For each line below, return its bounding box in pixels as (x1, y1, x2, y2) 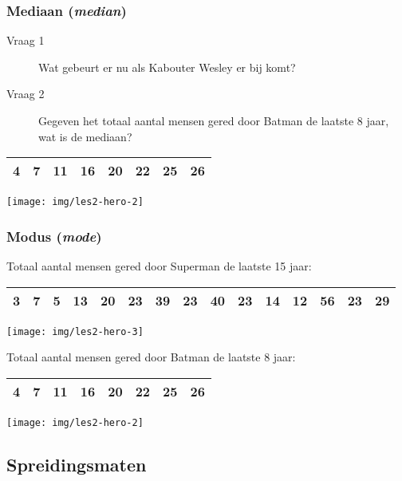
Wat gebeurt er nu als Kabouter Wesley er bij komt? (38, 58, 296, 75)
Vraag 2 (6, 85, 45, 102)
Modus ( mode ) (6, 226, 102, 246)
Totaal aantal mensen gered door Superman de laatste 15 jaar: (6, 258, 312, 274)
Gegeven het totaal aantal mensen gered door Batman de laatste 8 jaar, (38, 112, 389, 128)
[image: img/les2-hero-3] (6, 325, 144, 337)
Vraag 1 (6, 32, 45, 49)
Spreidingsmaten (6, 451, 147, 476)
